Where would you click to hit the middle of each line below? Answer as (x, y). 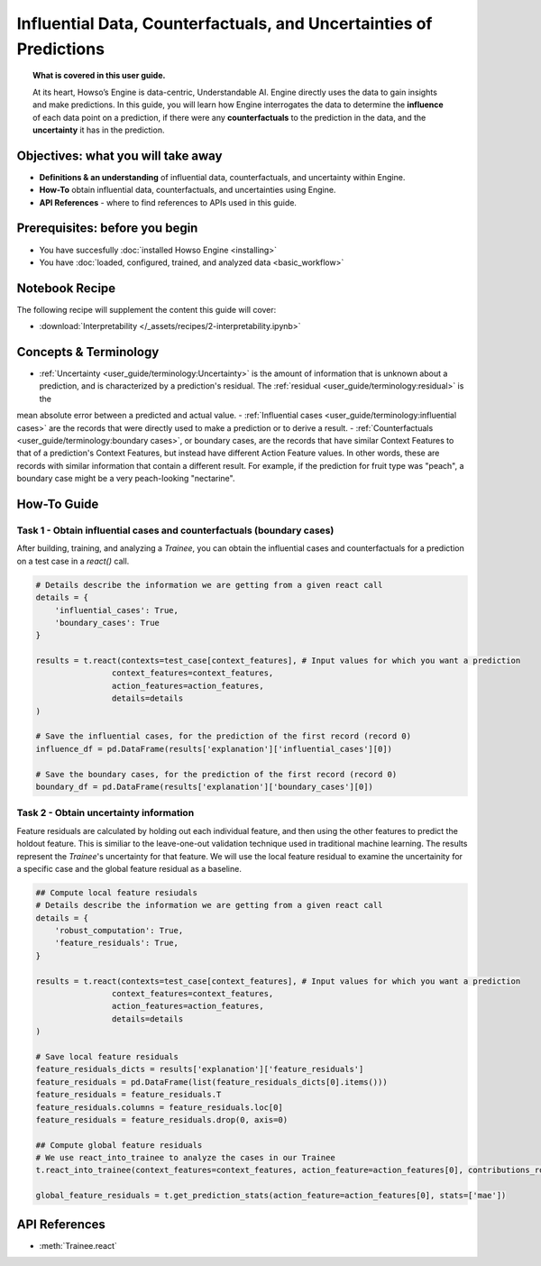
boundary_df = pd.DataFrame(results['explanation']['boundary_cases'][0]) (205, 787)
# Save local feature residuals (107, 1056)
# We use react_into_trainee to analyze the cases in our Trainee (185, 1158)
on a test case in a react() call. (73, 561)
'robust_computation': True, (119, 931)
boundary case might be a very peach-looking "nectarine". (126, 479)
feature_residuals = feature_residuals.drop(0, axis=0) (162, 1119)
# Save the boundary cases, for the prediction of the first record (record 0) (216, 774)
